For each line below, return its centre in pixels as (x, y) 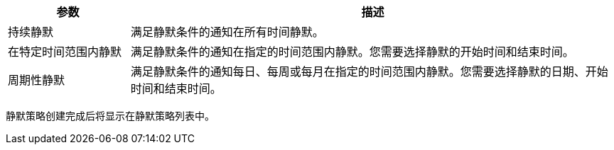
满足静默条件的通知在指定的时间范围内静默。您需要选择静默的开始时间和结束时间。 (352, 52)
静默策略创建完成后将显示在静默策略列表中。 (110, 116)
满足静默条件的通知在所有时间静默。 (227, 32)
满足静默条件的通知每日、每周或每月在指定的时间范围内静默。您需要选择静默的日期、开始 (369, 71)
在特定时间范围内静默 (65, 52)
